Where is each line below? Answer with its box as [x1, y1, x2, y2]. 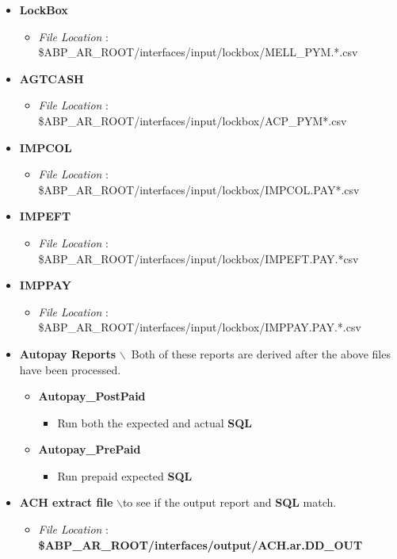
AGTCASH [19, 70, 84, 86]
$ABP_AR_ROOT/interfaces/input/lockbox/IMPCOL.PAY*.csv [38, 181, 360, 197]
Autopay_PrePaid [38, 441, 141, 458]
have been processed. [19, 361, 121, 377]
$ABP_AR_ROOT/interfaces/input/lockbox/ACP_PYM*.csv [38, 112, 347, 128]
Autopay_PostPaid [38, 388, 146, 404]
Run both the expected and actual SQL [57, 414, 252, 431]
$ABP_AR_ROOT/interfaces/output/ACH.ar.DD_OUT [38, 536, 363, 553]
